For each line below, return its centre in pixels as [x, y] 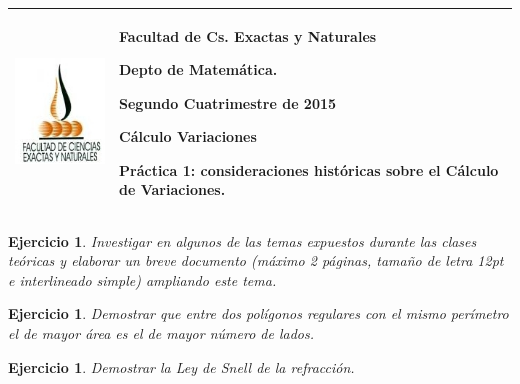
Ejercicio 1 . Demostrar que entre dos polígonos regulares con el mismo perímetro [258, 313]
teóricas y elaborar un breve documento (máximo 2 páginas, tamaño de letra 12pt [256, 260]
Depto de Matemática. [198, 69]
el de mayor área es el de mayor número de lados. [161, 332]
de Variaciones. [172, 189]
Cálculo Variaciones [188, 136]
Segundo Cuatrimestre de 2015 [228, 102]
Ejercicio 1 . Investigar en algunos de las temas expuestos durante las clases [242, 240]
